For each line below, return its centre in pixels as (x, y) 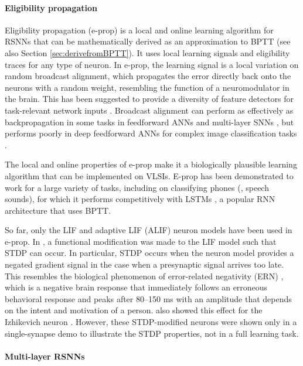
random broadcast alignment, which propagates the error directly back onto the (148, 76)
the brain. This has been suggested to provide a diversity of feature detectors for (149, 99)
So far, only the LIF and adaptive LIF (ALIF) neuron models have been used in (149, 230)
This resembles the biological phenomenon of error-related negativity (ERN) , (144, 276)
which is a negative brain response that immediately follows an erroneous (136, 287)
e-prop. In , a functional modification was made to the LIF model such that (141, 241)
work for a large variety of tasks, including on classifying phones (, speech (137, 187)
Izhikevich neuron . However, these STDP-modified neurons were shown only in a (151, 322)
